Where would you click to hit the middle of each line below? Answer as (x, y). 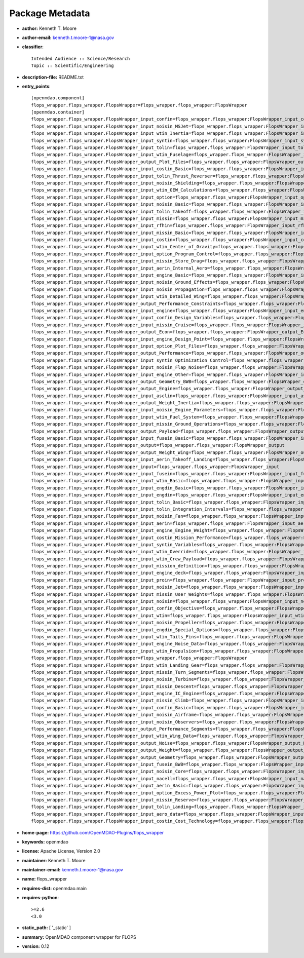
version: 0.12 (36, 946)
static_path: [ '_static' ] (46, 928)
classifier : (33, 47)
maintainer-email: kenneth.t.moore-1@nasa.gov (73, 870)
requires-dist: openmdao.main (54, 888)
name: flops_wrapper (45, 879)
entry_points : (36, 86)
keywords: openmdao (45, 841)
